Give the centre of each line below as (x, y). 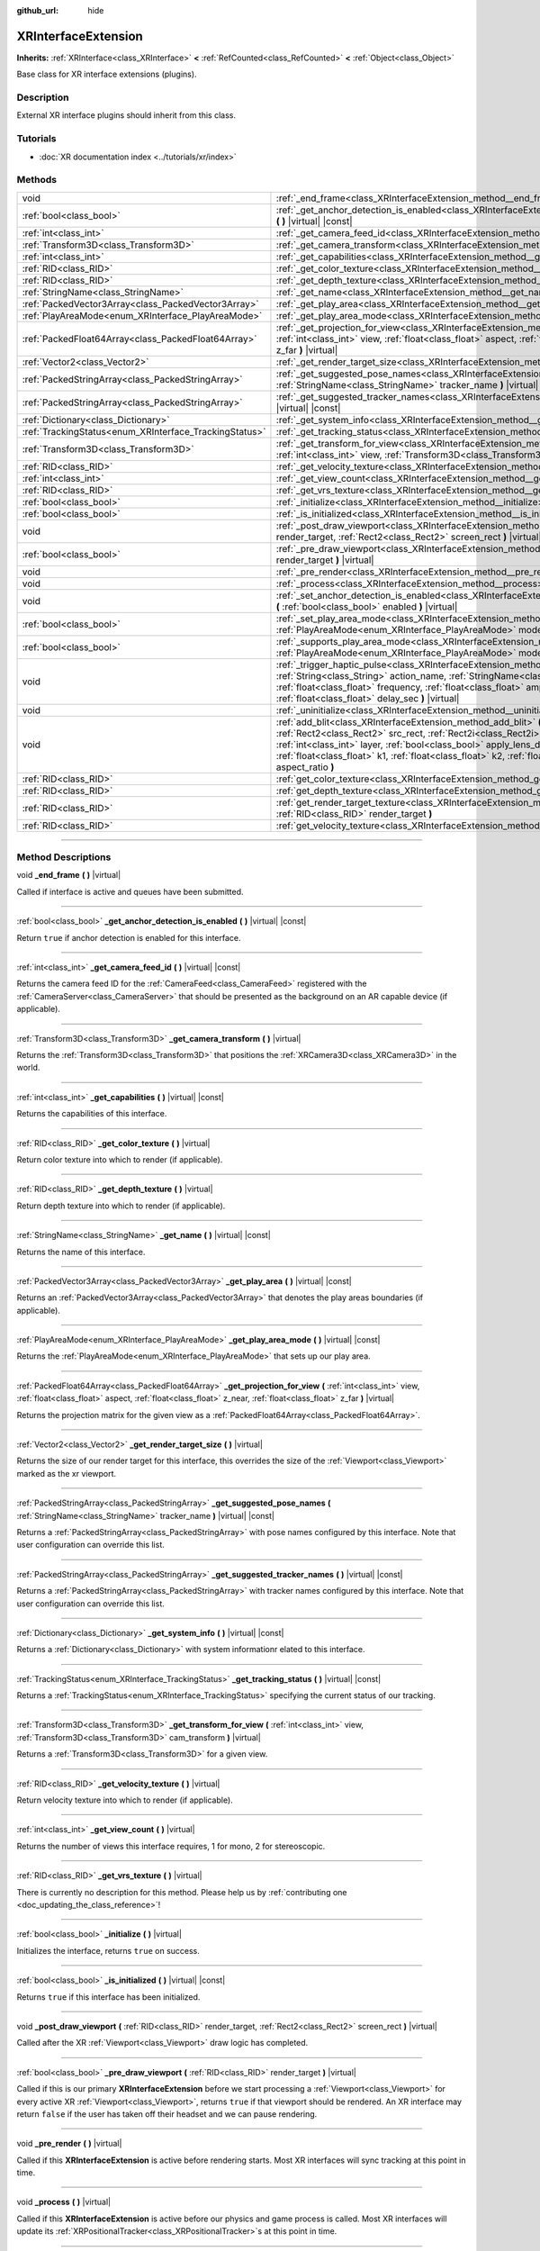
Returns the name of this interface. (81, 1252)
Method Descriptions (64, 857)
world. (28, 1068)
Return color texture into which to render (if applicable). (120, 1159)
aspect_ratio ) (305, 767)
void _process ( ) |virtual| (64, 2202)
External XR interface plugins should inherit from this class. (126, 115)
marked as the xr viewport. (67, 1473)
